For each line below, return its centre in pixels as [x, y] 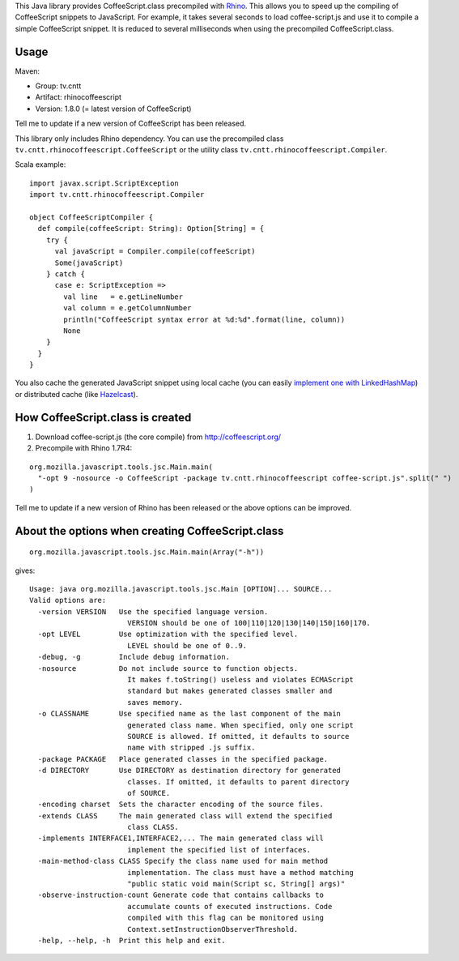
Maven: [28, 71]
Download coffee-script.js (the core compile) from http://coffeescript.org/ [158, 437]
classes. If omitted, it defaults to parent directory [238, 782]
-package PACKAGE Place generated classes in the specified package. [183, 759]
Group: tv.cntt [58, 86]
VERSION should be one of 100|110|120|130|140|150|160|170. [249, 623]
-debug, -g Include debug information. [134, 657]
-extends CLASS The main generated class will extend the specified [185, 816]
